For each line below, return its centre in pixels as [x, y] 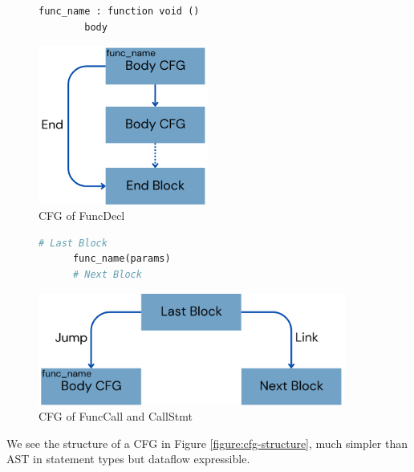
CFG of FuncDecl [82, 216]
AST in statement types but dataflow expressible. [128, 459]
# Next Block [107, 274]
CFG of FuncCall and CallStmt [116, 416]
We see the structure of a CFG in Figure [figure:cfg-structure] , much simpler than [207, 443]
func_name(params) [122, 259]
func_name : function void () [119, 11]
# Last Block [73, 243]
